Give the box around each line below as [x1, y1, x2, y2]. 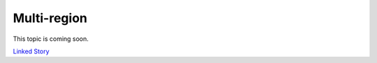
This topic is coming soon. [13, 35, 89, 43]
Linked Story [13, 47, 50, 55]
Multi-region [13, 10, 87, 26]
